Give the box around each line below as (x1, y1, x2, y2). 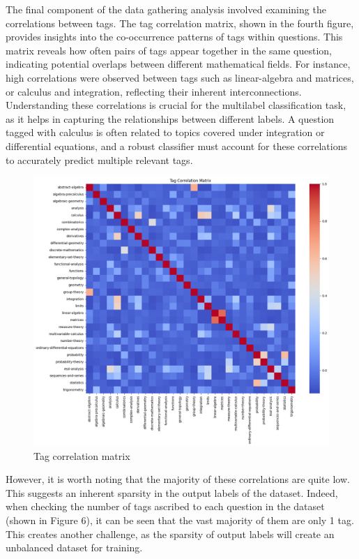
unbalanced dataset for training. (6, 540, 143, 555)
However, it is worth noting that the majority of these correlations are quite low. (6, 472, 350, 486)
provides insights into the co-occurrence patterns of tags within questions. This (6, 29, 343, 44)
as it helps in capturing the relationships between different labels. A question (6, 111, 335, 126)
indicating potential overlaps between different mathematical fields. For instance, (6, 57, 351, 71)
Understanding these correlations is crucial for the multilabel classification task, (6, 98, 346, 112)
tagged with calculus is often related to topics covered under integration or (6, 125, 325, 140)
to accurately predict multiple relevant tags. (6, 152, 193, 167)
